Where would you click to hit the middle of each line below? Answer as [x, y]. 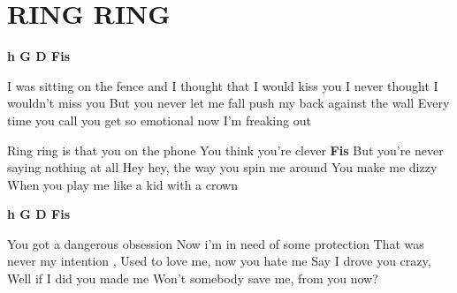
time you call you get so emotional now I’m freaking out [159, 120]
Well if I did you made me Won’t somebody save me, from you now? [193, 278]
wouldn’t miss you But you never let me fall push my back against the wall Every [228, 103]
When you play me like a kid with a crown [122, 184]
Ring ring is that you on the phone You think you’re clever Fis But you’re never [225, 150]
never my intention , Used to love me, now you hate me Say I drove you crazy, [219, 261]
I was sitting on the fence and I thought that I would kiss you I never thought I [223, 85]
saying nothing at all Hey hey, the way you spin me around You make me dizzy [222, 167]
